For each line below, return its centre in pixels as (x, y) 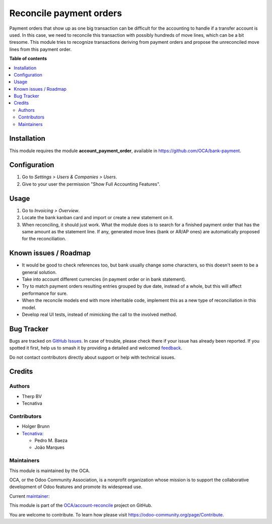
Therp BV (32, 396)
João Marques (50, 447)
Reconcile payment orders (66, 13)
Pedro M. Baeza (51, 440)
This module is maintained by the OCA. (50, 471)
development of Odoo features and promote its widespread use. (76, 487)
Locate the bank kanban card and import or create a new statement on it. (98, 218)
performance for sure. (45, 293)
